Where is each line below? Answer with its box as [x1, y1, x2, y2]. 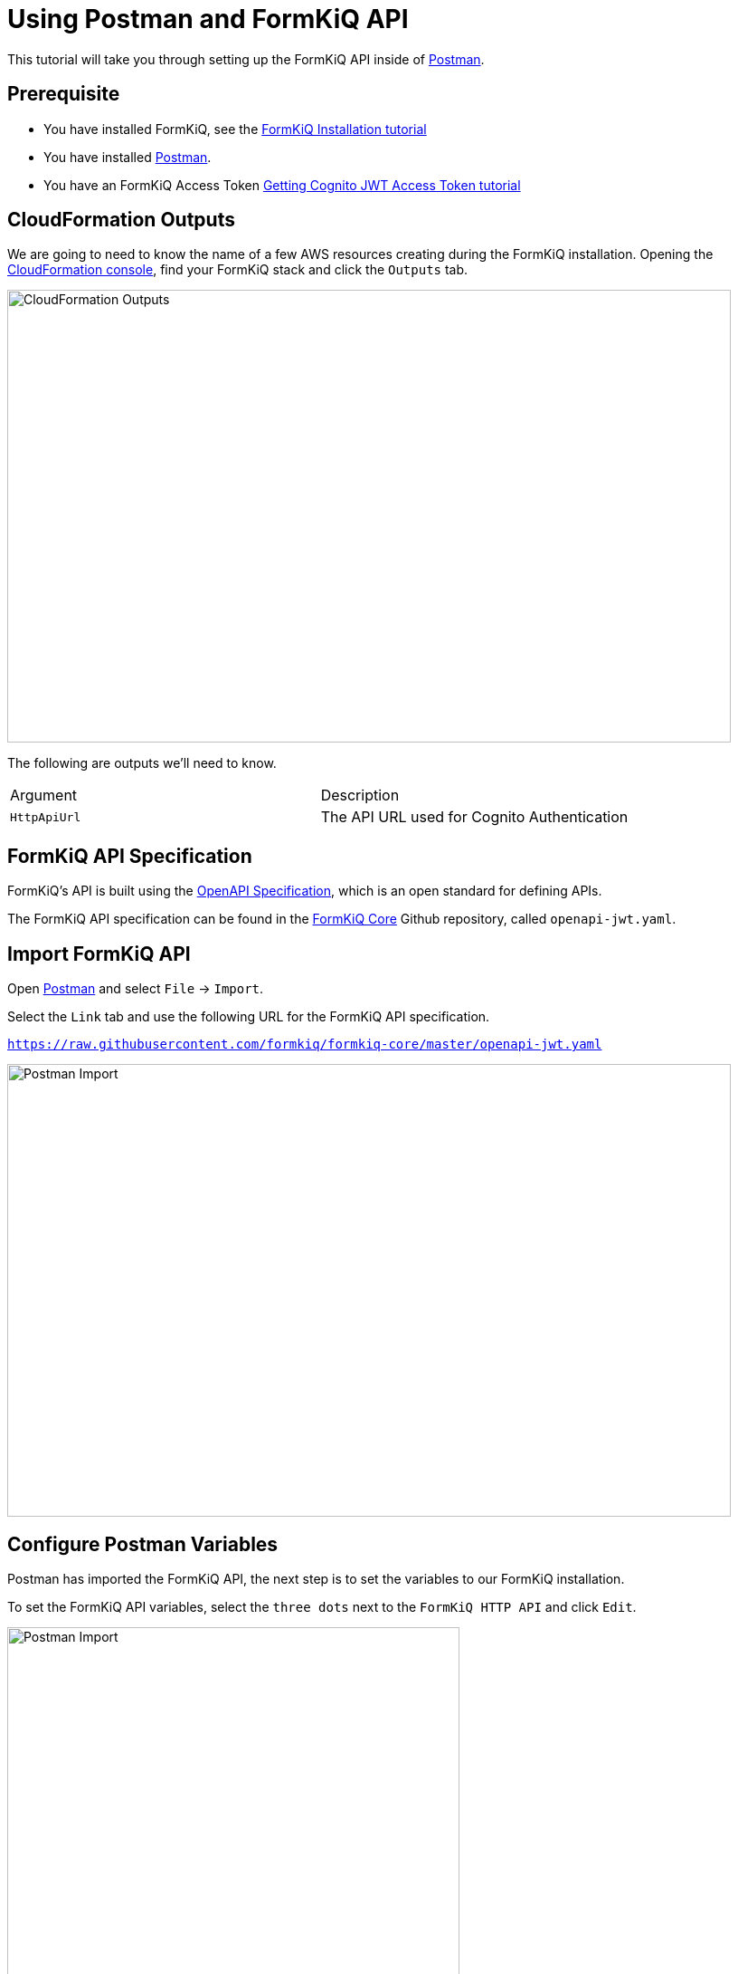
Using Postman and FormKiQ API [7, 4, 409, 34]
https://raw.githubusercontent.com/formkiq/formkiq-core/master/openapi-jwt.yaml [7, 1037, 602, 1052]
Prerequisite [7, 82, 120, 106]
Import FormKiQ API [7, 942, 191, 965]
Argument [10, 786, 78, 805]
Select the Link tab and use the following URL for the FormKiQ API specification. [7, 1009, 490, 1025]
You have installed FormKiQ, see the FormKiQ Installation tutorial [43, 120, 427, 137]
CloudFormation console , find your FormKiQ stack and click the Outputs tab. [7, 262, 468, 278]
